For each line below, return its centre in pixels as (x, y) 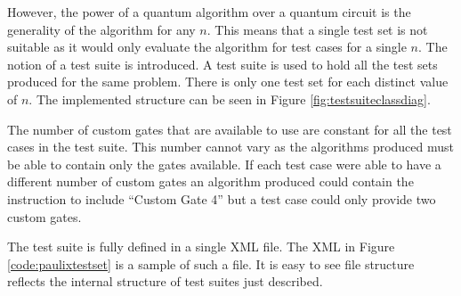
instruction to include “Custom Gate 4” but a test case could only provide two (222, 198)
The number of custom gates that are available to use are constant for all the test (230, 129)
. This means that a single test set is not (317, 29)
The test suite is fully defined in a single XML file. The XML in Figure (201, 247)
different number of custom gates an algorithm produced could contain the (210, 181)
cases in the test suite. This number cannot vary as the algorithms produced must (231, 147)
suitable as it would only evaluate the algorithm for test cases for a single (207, 47)
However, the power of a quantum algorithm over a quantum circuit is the (209, 12)
